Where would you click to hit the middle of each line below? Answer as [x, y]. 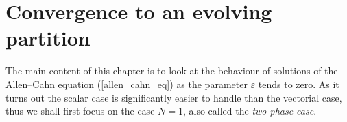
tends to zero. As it [299, 83]
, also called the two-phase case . [250, 111]
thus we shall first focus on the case [80, 111]
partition [48, 38]
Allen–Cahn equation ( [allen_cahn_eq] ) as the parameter [127, 83]
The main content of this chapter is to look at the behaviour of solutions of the [172, 71]
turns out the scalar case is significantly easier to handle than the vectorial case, [174, 97]
